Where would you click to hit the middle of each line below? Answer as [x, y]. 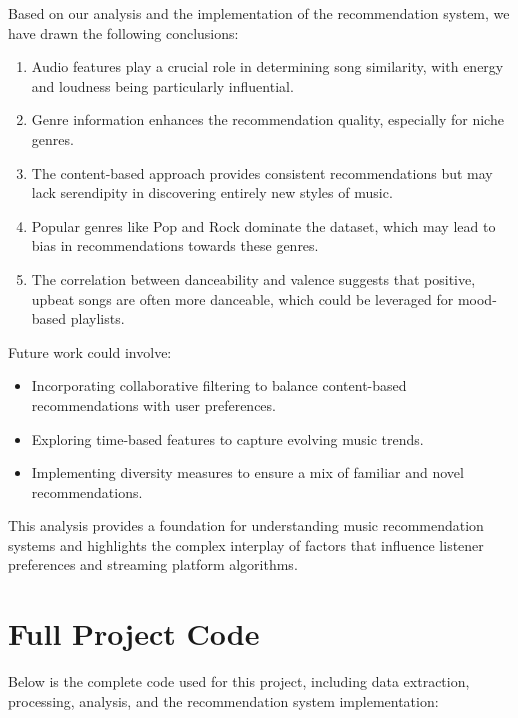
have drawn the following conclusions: [123, 32]
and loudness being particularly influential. [162, 85]
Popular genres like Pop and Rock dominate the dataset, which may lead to [263, 225]
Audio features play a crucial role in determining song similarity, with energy [267, 66]
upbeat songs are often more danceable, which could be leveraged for [242, 298]
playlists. [97, 318]
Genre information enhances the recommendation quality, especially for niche [267, 119]
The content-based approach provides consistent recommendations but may [262, 172]
